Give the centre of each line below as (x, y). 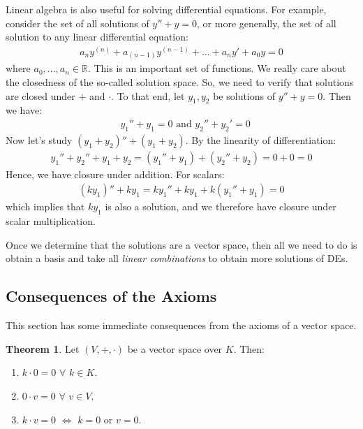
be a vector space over (175, 348)
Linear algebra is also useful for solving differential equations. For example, (166, 9)
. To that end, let (148, 95)
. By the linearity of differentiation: (261, 139)
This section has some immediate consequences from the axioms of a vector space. (181, 325)
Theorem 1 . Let (43, 348)
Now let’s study (39, 139)
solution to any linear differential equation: (97, 37)
